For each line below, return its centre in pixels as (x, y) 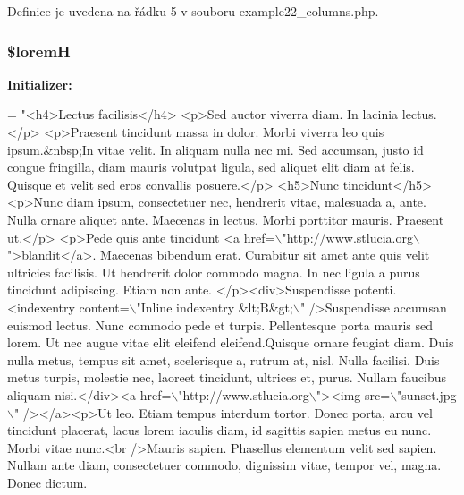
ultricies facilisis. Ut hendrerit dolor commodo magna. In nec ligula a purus (214, 272)
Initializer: (40, 84)
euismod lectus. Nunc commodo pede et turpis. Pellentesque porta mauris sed (220, 324)
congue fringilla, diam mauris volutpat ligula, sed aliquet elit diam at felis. (211, 167)
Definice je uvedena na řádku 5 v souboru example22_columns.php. (193, 11)
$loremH (39, 51)
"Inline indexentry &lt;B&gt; (215, 307)
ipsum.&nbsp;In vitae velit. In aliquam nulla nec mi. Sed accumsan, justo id (215, 149)
